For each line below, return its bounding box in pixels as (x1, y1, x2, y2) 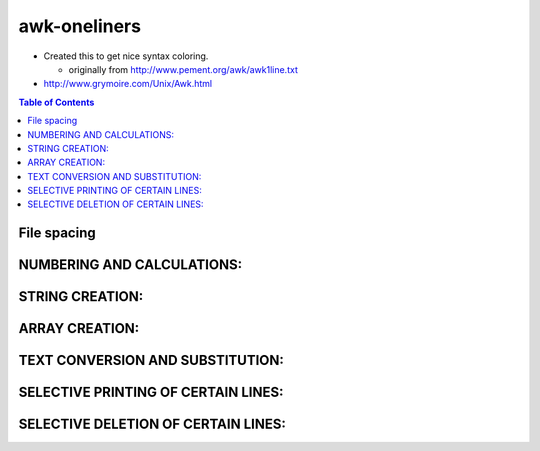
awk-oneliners (18, 15, 142, 37)
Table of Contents (18, 96, 95, 108)
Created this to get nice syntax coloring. (43, 50, 209, 62)
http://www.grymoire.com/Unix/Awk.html (43, 78, 213, 90)
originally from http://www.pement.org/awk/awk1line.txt (68, 63, 299, 75)
